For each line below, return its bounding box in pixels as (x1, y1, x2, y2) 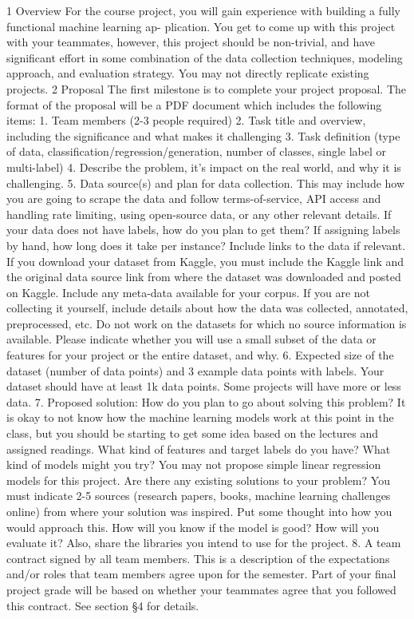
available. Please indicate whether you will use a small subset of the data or (6, 331, 377, 347)
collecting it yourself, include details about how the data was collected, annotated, (6, 300, 408, 316)
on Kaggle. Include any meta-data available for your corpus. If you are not (6, 284, 371, 300)
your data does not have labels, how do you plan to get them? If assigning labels (6, 221, 400, 238)
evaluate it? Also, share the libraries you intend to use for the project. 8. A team (6, 534, 401, 551)
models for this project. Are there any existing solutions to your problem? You (6, 471, 390, 488)
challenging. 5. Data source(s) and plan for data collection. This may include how (6, 174, 405, 191)
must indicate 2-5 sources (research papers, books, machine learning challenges (6, 487, 391, 504)
